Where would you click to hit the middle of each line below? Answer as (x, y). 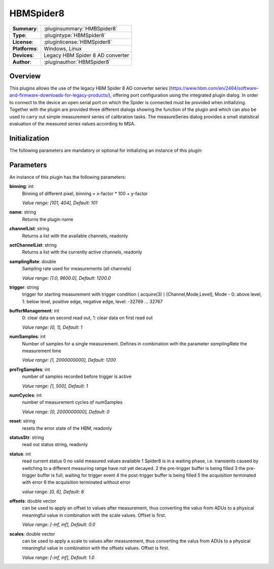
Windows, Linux (63, 48)
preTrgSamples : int (30, 369)
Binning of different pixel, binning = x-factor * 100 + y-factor (85, 194)
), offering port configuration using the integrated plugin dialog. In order (183, 95)
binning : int (22, 186)
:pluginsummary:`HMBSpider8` (81, 28)
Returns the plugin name (48, 219)
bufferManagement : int (34, 311)
